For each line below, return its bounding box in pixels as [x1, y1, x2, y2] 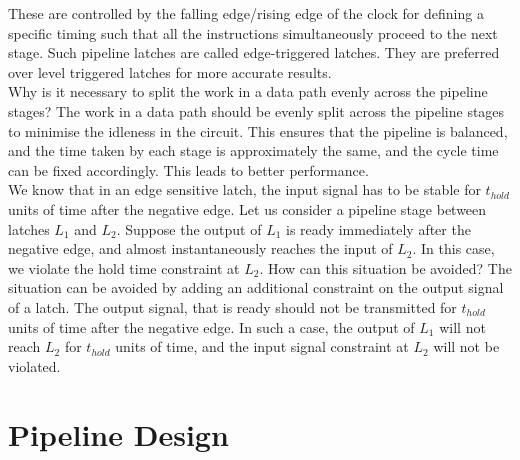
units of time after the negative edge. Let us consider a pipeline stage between [8, 198, 487, 219]
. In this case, [412, 238, 495, 259]
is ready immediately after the [286, 218, 471, 239]
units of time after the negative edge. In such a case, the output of [8, 316, 415, 337]
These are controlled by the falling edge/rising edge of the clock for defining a [8, 3, 484, 23]
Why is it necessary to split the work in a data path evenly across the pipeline [8, 81, 488, 102]
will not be [433, 336, 500, 357]
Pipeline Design [8, 414, 229, 455]
